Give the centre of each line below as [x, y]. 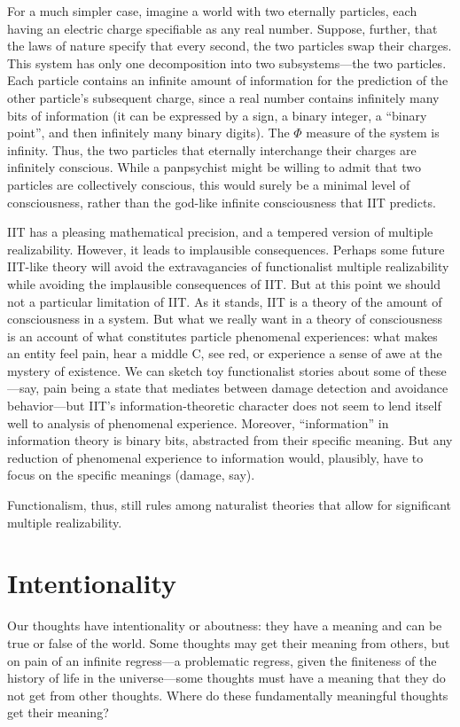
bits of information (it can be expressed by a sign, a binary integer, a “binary [217, 115]
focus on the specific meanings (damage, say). [131, 475]
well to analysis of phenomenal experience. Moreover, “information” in [198, 422]
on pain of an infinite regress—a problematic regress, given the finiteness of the [222, 660]
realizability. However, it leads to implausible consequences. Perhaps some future [226, 249]
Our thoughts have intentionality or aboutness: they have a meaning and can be [225, 625]
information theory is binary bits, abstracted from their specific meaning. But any [230, 440]
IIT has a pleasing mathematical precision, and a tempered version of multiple [220, 232]
